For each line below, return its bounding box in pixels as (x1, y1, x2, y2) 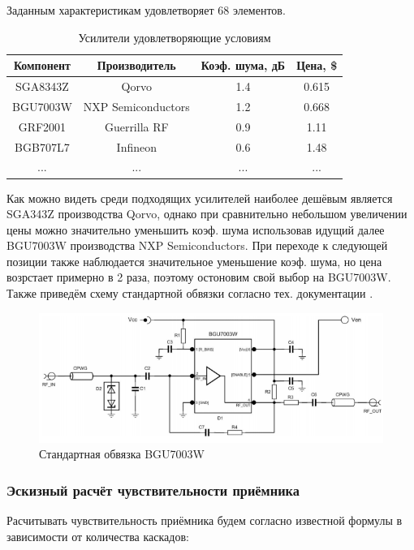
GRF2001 (18, 118, 67, 135)
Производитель (97, 57, 176, 74)
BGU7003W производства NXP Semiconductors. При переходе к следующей (6, 237, 388, 254)
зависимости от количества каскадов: (6, 527, 189, 544)
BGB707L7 (15, 138, 70, 155)
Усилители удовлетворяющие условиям (78, 28, 271, 45)
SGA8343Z (15, 78, 69, 95)
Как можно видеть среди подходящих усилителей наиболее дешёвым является (6, 189, 393, 206)
